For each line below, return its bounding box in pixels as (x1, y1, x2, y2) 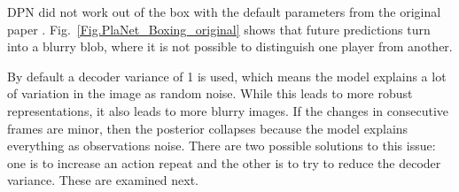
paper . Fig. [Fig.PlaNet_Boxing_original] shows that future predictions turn (7, 19, 431, 38)
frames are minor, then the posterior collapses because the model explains (7, 119, 408, 137)
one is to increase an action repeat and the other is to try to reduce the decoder (7, 153, 441, 172)
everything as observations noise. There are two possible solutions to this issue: (7, 136, 436, 155)
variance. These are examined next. (7, 171, 198, 189)
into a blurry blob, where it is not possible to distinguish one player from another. (7, 37, 453, 56)
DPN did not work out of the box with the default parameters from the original (7, 3, 441, 20)
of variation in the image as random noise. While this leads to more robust (7, 84, 413, 103)
